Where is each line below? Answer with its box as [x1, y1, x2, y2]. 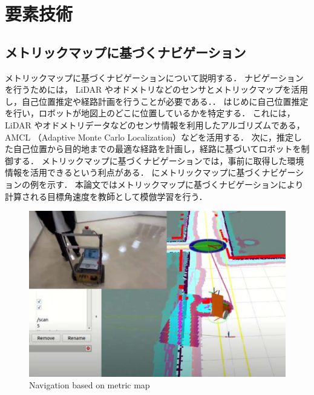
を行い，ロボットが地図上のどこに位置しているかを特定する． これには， [5, 107, 295, 119]
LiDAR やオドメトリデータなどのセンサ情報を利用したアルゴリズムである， [5, 118, 305, 131]
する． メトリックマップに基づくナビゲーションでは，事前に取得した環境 [13, 154, 304, 167]
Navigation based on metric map [29, 379, 150, 391]
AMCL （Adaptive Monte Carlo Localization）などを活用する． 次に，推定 [5, 130, 293, 143]
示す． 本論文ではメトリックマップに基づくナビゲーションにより [47, 178, 304, 190]
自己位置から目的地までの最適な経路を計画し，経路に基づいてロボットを [13, 142, 301, 155]
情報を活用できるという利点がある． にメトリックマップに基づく [5, 166, 262, 179]
